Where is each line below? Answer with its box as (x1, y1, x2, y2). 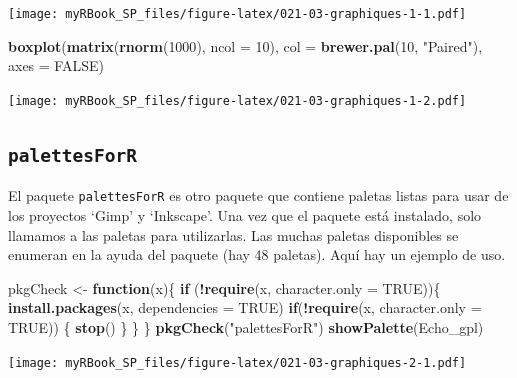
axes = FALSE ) (8, 55, 104, 76)
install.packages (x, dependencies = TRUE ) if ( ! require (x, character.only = (8, 297, 482, 318)
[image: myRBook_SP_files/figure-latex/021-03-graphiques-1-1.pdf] (8, 7, 467, 21)
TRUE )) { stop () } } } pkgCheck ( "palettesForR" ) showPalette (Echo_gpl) (8, 316, 484, 337)
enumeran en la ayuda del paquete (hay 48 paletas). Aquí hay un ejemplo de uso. (8, 244, 506, 265)
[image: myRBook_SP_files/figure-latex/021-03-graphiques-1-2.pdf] (8, 93, 467, 108)
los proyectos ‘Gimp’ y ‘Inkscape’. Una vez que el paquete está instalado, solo (8, 204, 482, 225)
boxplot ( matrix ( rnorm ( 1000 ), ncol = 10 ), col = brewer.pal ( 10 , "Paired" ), (8, 35, 483, 56)
